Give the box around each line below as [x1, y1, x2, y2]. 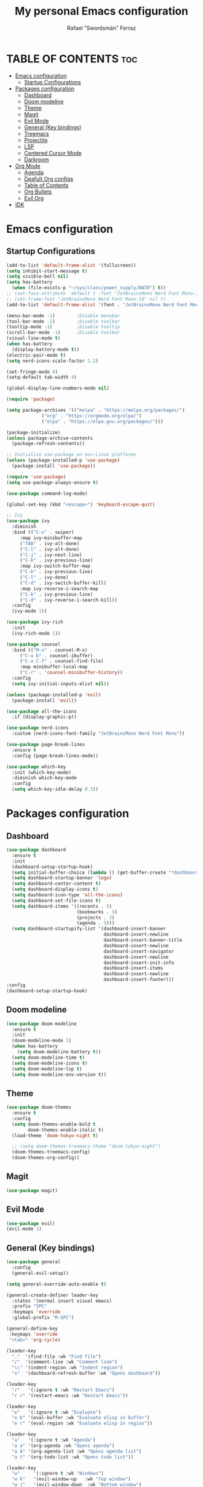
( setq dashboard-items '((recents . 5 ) [11, 903, 112, 909]
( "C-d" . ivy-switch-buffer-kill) [19, 580, 107, 586]
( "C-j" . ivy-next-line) [19, 552, 83, 558]
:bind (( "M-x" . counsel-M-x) [11, 647, 88, 653]
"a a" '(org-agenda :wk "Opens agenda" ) [11, 1442, 115, 1449]
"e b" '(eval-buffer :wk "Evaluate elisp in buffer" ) [11, 1415, 150, 1421]
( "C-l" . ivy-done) [19, 574, 69, 580]
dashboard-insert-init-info [103, 959, 174, 965]
